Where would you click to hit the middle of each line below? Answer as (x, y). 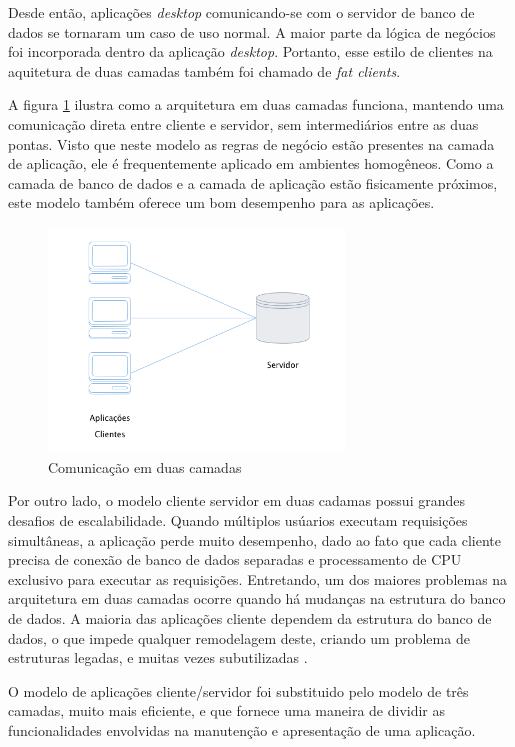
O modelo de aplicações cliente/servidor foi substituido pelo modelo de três (238, 690)
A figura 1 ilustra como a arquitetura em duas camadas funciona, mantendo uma (256, 104)
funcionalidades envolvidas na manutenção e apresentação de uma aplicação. (242, 729)
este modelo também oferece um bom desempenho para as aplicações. (221, 202)
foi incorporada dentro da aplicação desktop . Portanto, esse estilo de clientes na (250, 51)
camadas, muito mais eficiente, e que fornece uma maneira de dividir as (227, 710)
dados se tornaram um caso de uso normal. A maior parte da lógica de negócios (252, 31)
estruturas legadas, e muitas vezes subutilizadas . (158, 657)
